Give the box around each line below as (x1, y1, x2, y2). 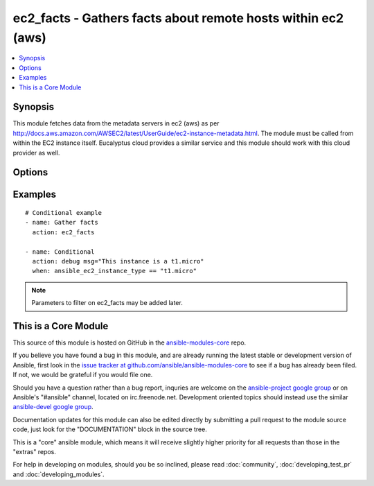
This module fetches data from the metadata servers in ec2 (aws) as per (12, 119, 220, 128)
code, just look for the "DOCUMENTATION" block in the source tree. (12, 425, 207, 433)
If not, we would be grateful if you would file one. (12, 371, 153, 379)
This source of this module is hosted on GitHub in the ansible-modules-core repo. (12, 338, 247, 347)
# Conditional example (25, 209, 103, 217)
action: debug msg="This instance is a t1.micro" (32, 257, 204, 265)
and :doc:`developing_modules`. (12, 470, 105, 478)
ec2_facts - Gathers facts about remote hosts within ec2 (12, 10, 344, 26)
